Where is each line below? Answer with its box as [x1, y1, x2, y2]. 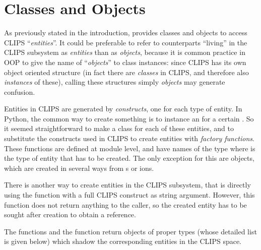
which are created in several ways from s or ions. [4, 162, 154, 173]
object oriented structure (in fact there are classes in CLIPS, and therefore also [4, 67, 249, 77]
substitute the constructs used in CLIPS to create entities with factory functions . [4, 133, 254, 144]
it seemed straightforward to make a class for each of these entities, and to [4, 123, 234, 134]
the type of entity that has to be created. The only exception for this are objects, [4, 153, 254, 163]
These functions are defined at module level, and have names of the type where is [4, 143, 255, 153]
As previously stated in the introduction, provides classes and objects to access [4, 27, 247, 38]
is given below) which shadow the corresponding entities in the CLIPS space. [4, 236, 242, 246]
